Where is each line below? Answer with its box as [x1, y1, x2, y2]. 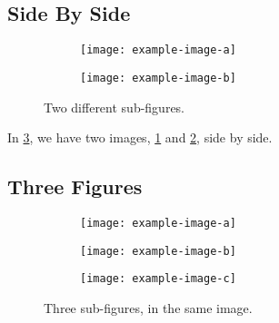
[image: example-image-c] [80, 272, 236, 286]
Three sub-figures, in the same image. [44, 298, 253, 317]
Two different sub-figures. [44, 97, 185, 116]
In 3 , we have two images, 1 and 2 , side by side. [7, 128, 273, 147]
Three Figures [7, 172, 143, 201]
